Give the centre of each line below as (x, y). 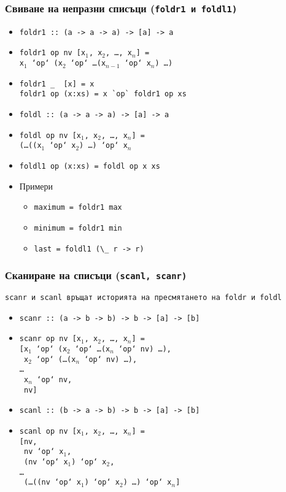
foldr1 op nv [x (52, 53)
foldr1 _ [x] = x (57, 84)
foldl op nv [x (50, 135)
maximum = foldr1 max (78, 208)
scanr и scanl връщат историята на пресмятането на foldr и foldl (144, 298)
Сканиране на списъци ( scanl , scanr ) (96, 275)
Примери (36, 186)
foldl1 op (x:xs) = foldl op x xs (90, 167)
